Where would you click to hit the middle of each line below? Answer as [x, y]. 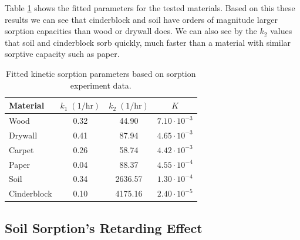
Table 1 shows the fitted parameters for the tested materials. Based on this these [150, 8]
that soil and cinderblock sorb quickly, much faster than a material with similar [148, 42]
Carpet [21, 149]
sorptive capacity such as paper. [62, 54]
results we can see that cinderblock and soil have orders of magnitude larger [141, 19]
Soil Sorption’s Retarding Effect [104, 227]
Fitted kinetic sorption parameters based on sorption [101, 73]
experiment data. [101, 85]
